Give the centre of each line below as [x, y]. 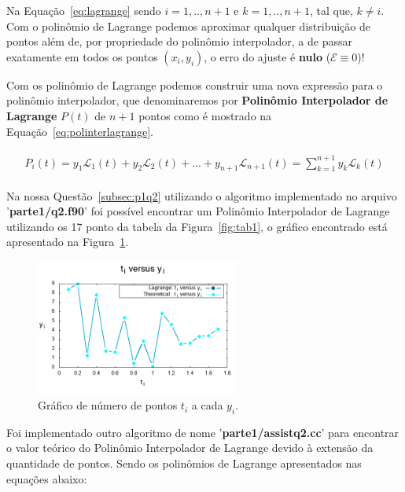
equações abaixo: [47, 478]
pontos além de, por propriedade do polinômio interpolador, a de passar [179, 41]
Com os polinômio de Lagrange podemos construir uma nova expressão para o [195, 84]
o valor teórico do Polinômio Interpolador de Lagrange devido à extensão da [190, 448]
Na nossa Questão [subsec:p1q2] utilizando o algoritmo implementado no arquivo [202, 195]
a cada [207, 405]
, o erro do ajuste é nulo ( [267, 56]
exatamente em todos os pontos [82, 56]
